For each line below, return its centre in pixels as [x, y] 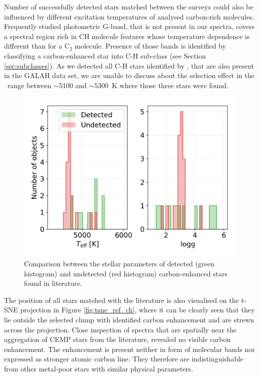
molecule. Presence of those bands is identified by [150, 46]
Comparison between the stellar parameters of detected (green [119, 263]
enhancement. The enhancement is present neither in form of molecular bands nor [129, 349]
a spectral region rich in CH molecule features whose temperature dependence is [127, 36]
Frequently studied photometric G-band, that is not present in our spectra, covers [129, 26]
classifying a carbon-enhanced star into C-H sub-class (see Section [105, 55]
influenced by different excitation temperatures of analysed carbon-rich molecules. [129, 16]
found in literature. [53, 283]
